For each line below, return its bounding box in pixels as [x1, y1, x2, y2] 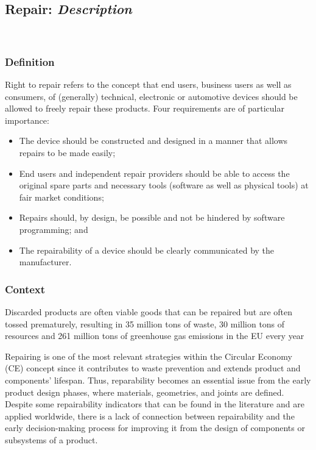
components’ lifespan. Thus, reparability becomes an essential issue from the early [5, 373, 311, 386]
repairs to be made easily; [19, 146, 116, 159]
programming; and [19, 223, 88, 235]
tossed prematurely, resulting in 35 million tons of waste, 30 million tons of [5, 317, 285, 330]
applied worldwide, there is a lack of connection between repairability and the [5, 409, 295, 422]
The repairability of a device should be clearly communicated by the [19, 243, 275, 256]
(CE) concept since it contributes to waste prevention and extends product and [5, 362, 301, 374]
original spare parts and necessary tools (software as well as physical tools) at [19, 179, 309, 191]
